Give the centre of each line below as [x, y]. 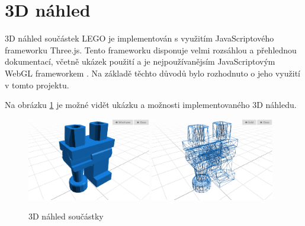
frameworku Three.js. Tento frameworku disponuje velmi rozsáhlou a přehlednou [151, 50]
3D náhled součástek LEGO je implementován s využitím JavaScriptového [139, 38]
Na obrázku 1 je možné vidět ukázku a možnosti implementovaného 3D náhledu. [151, 105]
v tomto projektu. [37, 85]
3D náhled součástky [66, 216]
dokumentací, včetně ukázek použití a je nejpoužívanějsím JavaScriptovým [140, 61]
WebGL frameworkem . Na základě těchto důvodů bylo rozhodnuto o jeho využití [152, 73]
